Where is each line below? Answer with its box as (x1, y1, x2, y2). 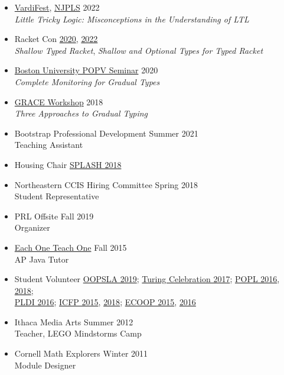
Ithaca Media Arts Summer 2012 (14, 315, 133, 328)
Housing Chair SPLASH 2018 (14, 158, 122, 170)
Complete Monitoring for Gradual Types (14, 75, 160, 88)
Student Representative (14, 190, 99, 202)
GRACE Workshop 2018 (14, 95, 103, 108)
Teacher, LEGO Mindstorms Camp (14, 327, 142, 340)
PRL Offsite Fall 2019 (14, 209, 94, 222)
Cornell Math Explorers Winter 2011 (14, 347, 148, 360)
